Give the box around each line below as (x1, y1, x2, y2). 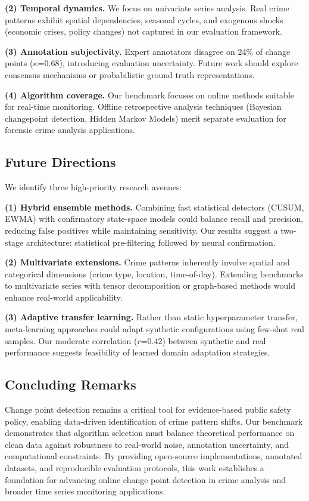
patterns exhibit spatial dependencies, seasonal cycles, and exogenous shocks (5, 13, 283, 26)
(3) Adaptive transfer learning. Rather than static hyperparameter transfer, (5, 311, 298, 323)
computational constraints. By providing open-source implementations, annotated (5, 450, 302, 462)
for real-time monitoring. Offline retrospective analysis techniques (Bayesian (5, 100, 282, 113)
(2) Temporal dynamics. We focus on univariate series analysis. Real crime (5, 2, 289, 14)
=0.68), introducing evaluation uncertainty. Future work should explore (38, 57, 298, 69)
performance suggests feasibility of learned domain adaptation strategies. (5, 346, 270, 358)
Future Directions (5, 153, 116, 171)
